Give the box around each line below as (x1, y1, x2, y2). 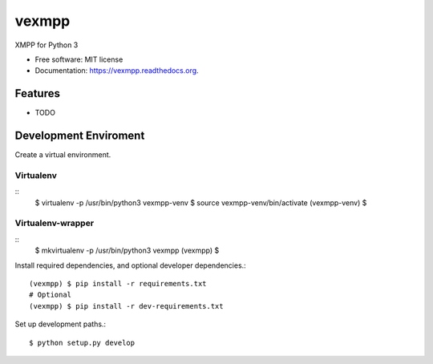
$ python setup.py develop (29, 338, 136, 347)
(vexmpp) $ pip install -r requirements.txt (29, 279, 208, 288)
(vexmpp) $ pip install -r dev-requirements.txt (29, 301, 224, 310)
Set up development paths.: (14, 319, 107, 329)
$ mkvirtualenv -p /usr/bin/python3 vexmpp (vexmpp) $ (34, 245, 220, 256)
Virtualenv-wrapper (14, 217, 95, 229)
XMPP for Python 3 (14, 40, 79, 50)
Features (14, 87, 60, 100)
